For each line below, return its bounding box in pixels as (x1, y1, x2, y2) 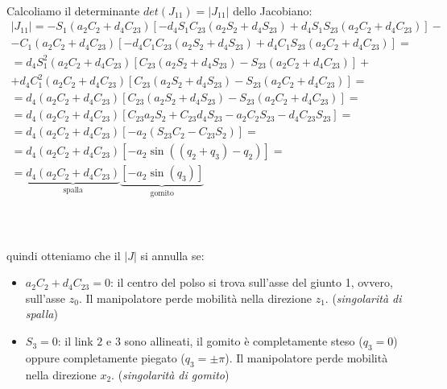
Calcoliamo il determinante (6, 2, 140, 19)
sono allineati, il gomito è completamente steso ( (124, 333, 363, 350)
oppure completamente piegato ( (25, 349, 185, 366)
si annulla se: (140, 246, 205, 263)
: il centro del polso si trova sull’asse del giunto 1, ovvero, (110, 274, 393, 291)
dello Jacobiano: (233, 2, 312, 19)
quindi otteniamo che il (6, 246, 121, 263)
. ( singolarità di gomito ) (111, 366, 230, 383)
